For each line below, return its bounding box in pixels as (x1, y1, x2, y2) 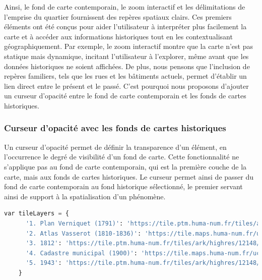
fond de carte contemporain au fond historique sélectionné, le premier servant (4, 181, 243, 192)
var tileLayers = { (4, 210, 69, 217)
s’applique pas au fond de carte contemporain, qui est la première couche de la (4, 161, 247, 172)
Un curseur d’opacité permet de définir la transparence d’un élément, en (4, 141, 227, 152)
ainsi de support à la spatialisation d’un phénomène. (4, 191, 166, 201)
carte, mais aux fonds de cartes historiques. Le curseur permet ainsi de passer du (4, 171, 254, 182)
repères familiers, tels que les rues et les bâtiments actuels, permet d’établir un (4, 71, 247, 81)
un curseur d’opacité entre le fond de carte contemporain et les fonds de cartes (4, 90, 246, 101)
